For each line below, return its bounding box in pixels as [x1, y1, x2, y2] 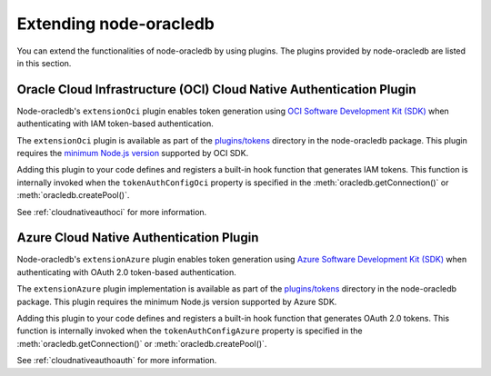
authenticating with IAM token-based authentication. [16, 118, 214, 129]
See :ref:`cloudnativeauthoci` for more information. [16, 206, 207, 217]
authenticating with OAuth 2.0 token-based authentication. [16, 266, 236, 277]
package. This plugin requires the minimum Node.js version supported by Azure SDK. [16, 296, 337, 307]
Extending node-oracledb [16, 14, 215, 34]
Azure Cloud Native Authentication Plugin [16, 230, 259, 245]
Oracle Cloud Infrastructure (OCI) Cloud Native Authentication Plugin [16, 82, 417, 97]
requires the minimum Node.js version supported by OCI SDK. [16, 148, 249, 159]
